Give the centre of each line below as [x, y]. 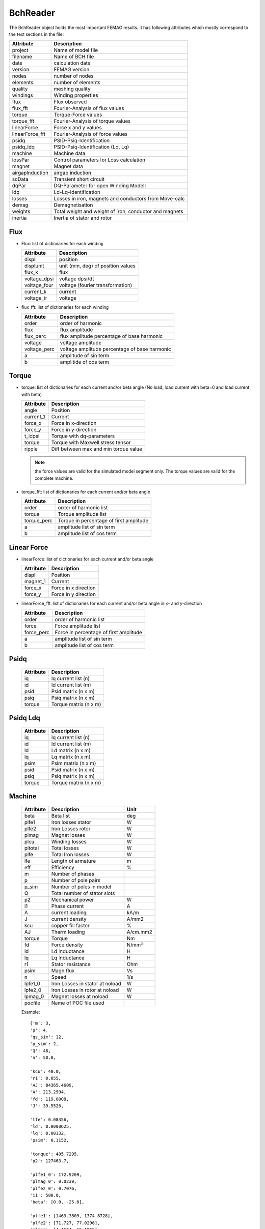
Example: [31, 1012]
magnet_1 [35, 582]
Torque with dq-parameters [83, 436]
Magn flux [63, 970]
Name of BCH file [74, 57]
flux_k [31, 272]
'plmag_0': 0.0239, [53, 1182]
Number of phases [73, 874]
